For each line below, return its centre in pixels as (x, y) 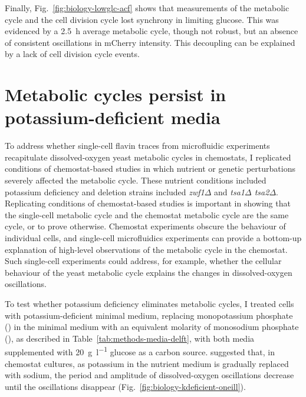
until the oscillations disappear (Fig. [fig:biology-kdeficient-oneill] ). (125, 386)
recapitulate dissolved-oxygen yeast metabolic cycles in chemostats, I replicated (148, 157)
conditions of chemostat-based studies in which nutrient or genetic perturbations (150, 169)
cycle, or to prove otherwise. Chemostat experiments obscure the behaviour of (145, 226)
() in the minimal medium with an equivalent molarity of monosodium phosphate (152, 327)
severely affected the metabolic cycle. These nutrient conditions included (136, 180)
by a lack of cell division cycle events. (72, 54)
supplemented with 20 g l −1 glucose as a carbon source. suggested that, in (140, 351)
